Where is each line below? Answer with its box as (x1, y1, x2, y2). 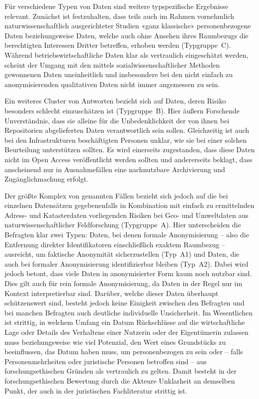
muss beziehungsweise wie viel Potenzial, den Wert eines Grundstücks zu (4, 336, 226, 347)
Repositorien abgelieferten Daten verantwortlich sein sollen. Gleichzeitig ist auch (4, 125, 250, 135)
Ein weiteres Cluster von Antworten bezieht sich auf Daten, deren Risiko (4, 96, 226, 106)
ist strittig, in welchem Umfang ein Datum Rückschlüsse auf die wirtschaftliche (4, 317, 245, 327)
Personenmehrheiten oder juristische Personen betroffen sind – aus (4, 356, 207, 366)
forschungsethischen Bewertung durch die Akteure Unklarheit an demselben (4, 375, 235, 386)
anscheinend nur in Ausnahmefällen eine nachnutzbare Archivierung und (4, 164, 225, 174)
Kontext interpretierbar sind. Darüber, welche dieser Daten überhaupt (4, 288, 219, 298)
